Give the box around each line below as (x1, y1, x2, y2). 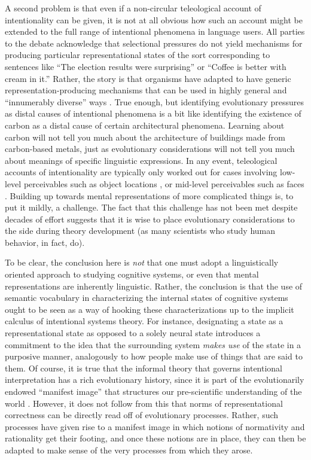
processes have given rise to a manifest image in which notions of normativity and (5, 420, 305, 432)
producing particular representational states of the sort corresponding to (5, 48, 270, 61)
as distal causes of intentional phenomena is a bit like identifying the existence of (5, 107, 301, 120)
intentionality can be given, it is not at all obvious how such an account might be (5, 13, 303, 26)
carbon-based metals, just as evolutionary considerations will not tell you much (5, 142, 295, 155)
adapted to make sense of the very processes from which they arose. (5, 443, 253, 456)
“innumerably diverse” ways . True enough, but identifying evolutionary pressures (5, 95, 304, 108)
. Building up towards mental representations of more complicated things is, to (5, 189, 294, 202)
